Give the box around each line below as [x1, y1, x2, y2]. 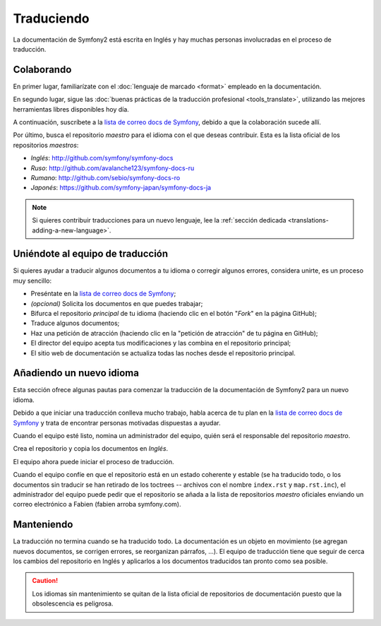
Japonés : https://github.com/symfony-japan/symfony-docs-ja [30, 184, 212, 192]
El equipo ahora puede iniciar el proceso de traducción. [13, 457, 174, 466]
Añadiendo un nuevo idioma [13, 367, 139, 379]
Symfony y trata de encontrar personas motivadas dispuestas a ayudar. [13, 418, 222, 427]
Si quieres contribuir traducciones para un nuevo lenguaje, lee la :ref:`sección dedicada [32, 216, 286, 225]
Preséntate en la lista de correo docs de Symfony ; [30, 290, 176, 298]
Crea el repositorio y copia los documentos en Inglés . [13, 444, 169, 453]
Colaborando [13, 64, 72, 76]
